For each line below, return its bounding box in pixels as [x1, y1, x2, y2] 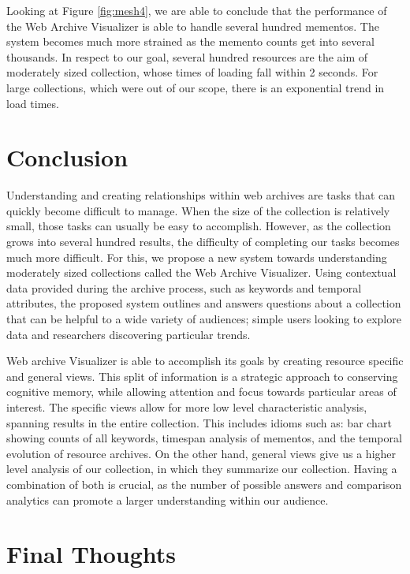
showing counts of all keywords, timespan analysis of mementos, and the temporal [6, 430, 402, 446]
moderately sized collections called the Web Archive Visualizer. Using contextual [6, 264, 397, 281]
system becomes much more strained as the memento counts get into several [6, 33, 375, 50]
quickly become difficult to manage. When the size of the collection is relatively [6, 202, 390, 218]
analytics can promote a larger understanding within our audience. [6, 491, 329, 508]
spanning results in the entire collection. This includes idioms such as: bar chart [6, 414, 392, 430]
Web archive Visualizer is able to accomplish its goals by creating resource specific [6, 352, 404, 369]
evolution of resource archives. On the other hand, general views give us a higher [6, 445, 397, 461]
